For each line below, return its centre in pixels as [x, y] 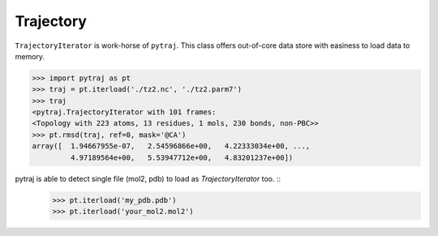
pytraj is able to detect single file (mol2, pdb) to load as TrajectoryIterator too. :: [148, 178]
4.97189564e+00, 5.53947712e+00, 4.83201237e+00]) [182, 157]
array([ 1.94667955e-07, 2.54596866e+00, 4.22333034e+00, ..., [171, 146]
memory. [30, 56]
